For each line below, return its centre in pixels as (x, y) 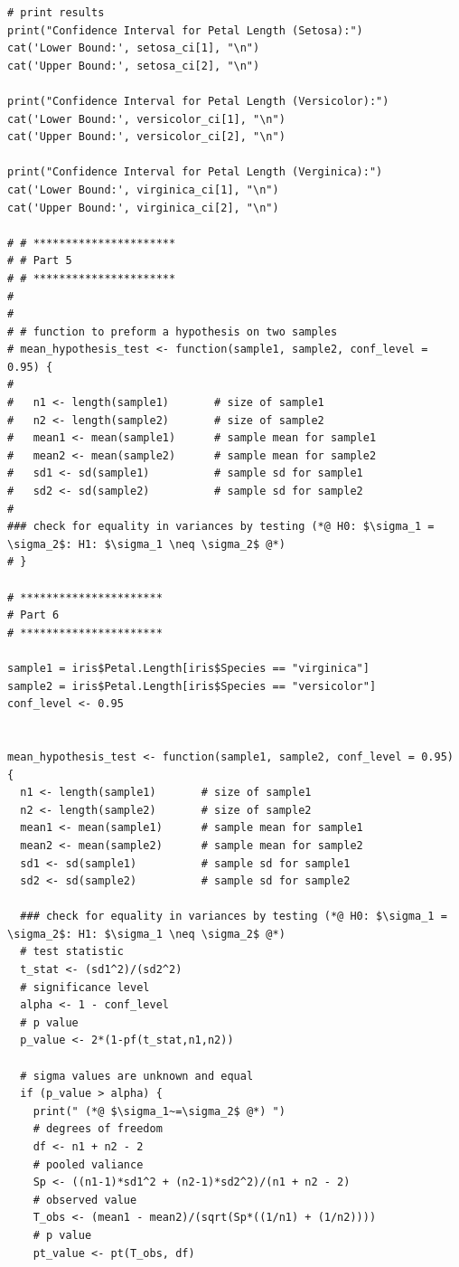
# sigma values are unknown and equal (137, 1076)
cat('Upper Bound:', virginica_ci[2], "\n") (143, 208)
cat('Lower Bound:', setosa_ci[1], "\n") (134, 48)
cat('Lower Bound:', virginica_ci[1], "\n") (143, 189)
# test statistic (72, 952)
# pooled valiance (88, 1164)
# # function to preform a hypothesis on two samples (173, 331)
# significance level (85, 987)
